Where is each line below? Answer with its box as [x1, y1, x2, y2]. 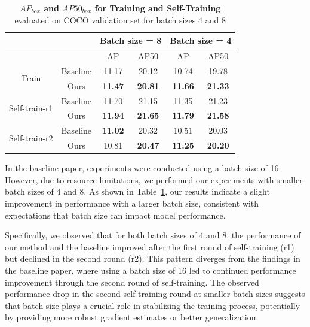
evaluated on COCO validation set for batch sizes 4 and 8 [14, 13, 226, 26]
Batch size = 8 [100, 34, 162, 47]
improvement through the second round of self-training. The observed [5, 275, 259, 288]
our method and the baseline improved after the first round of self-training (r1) [5, 240, 294, 253]
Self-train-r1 [9, 101, 53, 114]
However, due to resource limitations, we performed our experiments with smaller [5, 173, 303, 186]
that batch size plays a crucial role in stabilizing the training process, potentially [5, 299, 300, 311]
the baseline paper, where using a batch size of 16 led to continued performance [5, 264, 296, 276]
